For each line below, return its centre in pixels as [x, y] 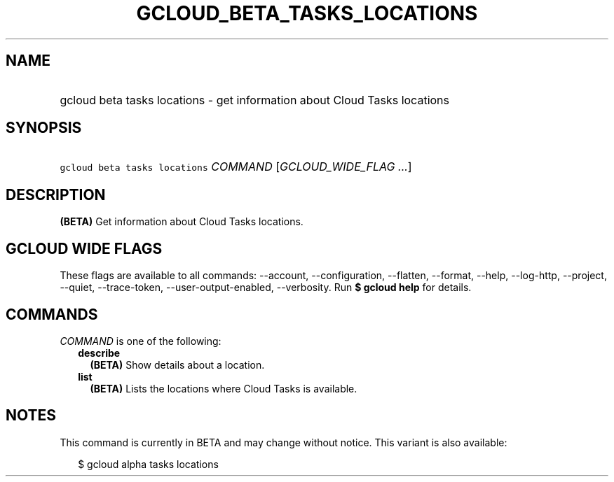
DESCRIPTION [56, 194]
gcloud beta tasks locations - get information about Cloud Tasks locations [254, 100]
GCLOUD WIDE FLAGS [84, 248]
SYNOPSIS [44, 128]
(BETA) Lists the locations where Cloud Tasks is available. [224, 388]
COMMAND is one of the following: [141, 341]
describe [99, 353]
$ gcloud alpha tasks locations [148, 464]
